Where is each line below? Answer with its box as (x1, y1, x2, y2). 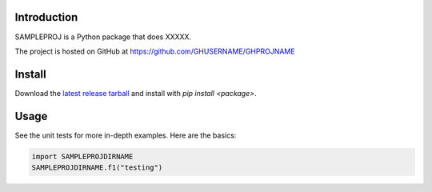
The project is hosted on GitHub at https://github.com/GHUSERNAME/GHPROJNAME (14, 46, 295, 56)
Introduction (14, 10, 78, 24)
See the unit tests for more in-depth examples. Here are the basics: (14, 130, 237, 140)
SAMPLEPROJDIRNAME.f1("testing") (31, 163, 163, 172)
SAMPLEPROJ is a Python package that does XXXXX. (14, 32, 192, 42)
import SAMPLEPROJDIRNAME (31, 152, 134, 161)
